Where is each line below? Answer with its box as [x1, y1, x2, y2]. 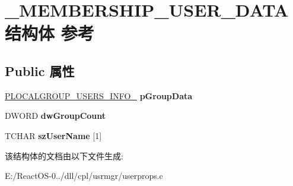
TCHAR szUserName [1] [5, 129, 102, 141]
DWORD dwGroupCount [5, 109, 106, 122]
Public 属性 [5, 61, 75, 80]
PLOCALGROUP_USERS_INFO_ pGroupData [5, 89, 193, 102]
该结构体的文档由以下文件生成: [5, 149, 123, 162]
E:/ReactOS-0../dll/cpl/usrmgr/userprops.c [5, 169, 163, 182]
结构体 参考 [5, 21, 94, 45]
